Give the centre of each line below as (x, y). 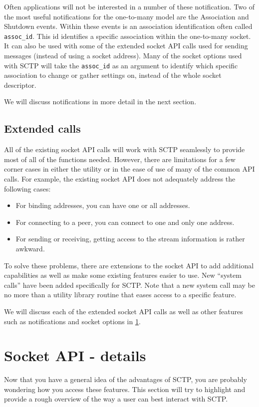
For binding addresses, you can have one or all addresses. (103, 205)
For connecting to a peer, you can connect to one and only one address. (125, 222)
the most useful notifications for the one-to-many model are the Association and (127, 16)
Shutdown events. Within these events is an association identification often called (128, 26)
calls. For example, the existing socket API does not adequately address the (120, 179)
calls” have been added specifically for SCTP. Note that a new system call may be (129, 285)
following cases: (27, 188)
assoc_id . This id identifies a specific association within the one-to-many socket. (128, 36)
